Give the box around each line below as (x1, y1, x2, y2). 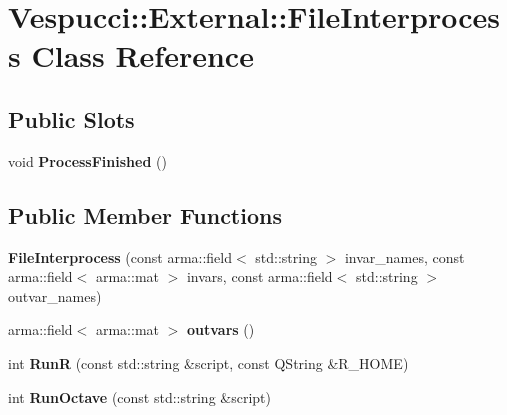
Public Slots (8, 103, 135, 134)
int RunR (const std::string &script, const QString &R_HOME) (8, 352, 409, 373)
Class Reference (31, 35, 254, 76)
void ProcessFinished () (8, 150, 167, 171)
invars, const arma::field (186, 266, 333, 287)
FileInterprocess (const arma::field (8, 246, 232, 267)
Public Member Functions (8, 199, 282, 230)
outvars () (186, 319, 255, 340)
